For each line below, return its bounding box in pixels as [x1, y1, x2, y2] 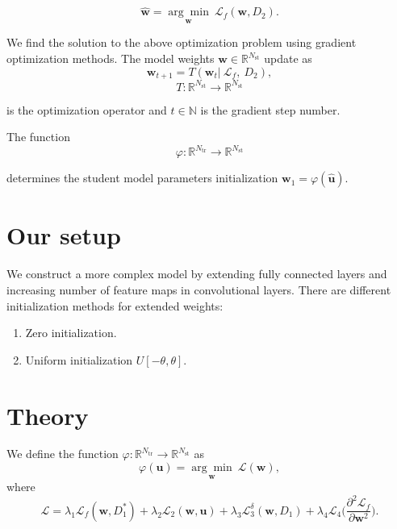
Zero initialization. [25, 324, 117, 341]
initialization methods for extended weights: [6, 297, 224, 314]
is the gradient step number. [200, 101, 341, 118]
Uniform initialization [25, 351, 133, 368]
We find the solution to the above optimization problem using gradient [6, 34, 357, 51]
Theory [6, 398, 89, 431]
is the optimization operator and [6, 101, 167, 118]
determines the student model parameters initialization [6, 169, 278, 186]
